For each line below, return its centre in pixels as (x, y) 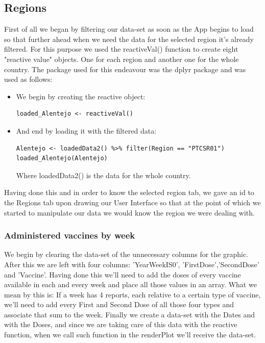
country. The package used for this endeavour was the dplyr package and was (125, 69)
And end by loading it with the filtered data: (86, 130)
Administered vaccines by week (70, 235)
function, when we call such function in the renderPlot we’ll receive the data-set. (130, 335)
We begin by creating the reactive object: (81, 96)
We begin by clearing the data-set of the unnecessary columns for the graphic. (126, 254)
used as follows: (28, 79)
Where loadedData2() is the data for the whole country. (103, 175)
